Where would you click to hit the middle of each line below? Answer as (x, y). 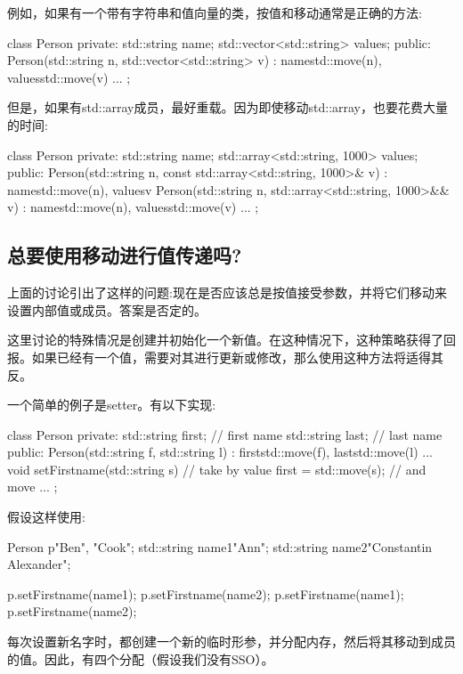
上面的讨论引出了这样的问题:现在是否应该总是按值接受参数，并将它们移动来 (227, 292)
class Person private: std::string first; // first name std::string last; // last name (225, 434)
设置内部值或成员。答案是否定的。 (107, 309)
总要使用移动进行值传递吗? (125, 255)
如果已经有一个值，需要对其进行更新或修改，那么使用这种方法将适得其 (237, 357)
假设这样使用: (46, 517)
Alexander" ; (39, 564)
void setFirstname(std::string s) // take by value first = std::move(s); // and (217, 469)
